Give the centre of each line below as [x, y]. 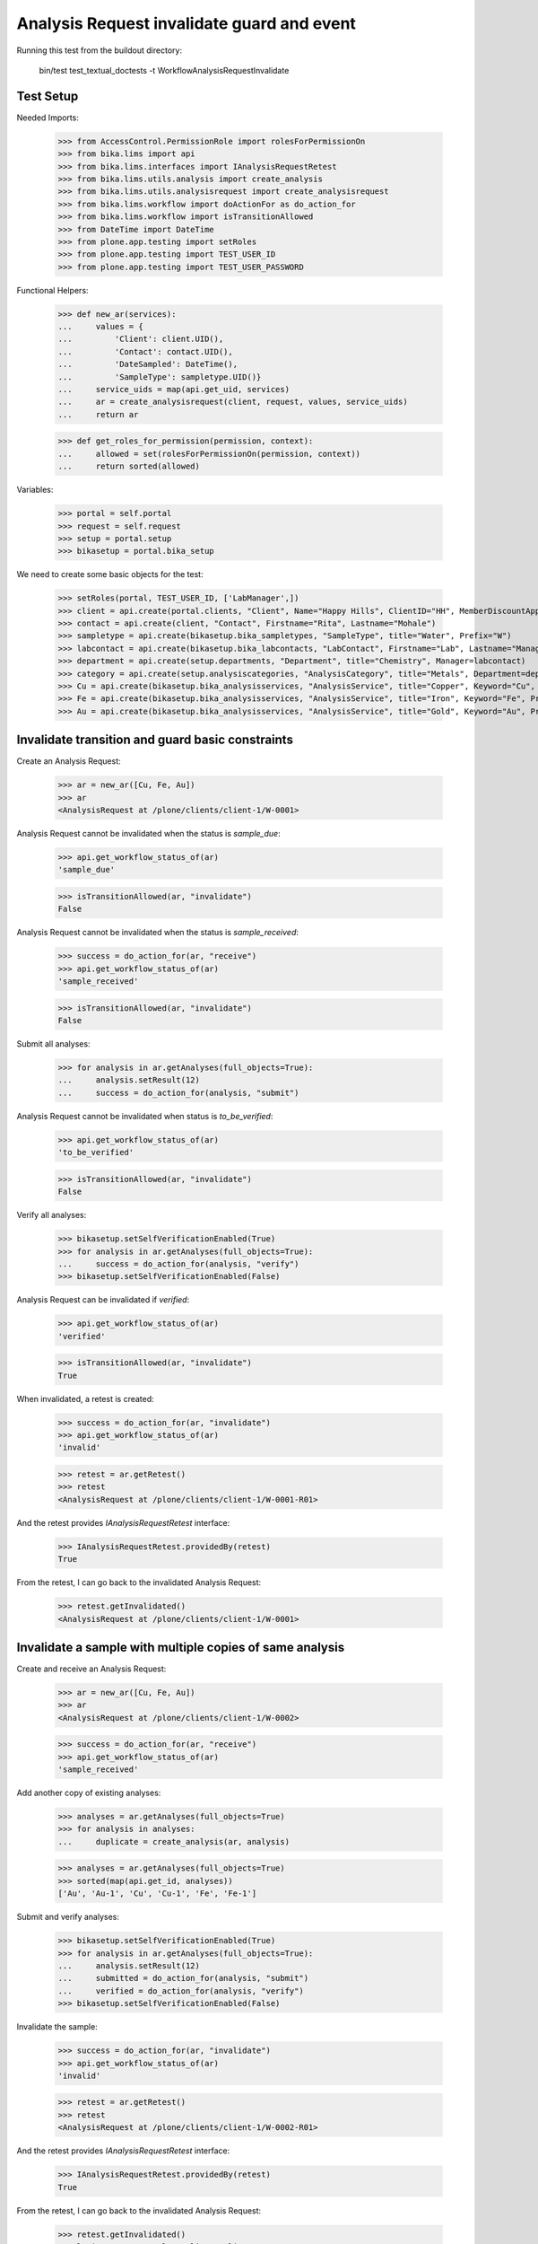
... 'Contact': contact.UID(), [145, 351]
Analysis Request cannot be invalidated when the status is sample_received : [158, 933]
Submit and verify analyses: [68, 1917]
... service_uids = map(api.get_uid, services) [174, 390]
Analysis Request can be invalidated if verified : [103, 1300]
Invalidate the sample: [57, 2027]
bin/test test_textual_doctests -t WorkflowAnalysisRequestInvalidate [164, 70]
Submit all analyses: [53, 1044]
